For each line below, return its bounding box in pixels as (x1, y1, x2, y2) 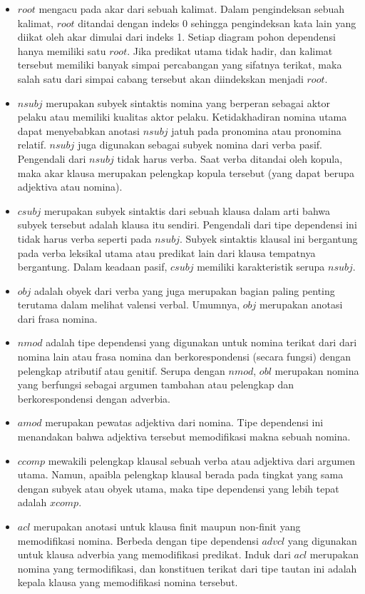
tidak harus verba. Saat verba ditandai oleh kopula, (117, 151, 343, 166)
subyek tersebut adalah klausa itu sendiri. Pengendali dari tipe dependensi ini (17, 217, 357, 232)
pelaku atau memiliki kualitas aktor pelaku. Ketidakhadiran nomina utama (17, 109, 347, 124)
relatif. (17, 137, 46, 152)
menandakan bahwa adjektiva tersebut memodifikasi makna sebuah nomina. (17, 429, 351, 444)
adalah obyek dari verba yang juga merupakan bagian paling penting (34, 283, 335, 298)
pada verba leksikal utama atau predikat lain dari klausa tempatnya (17, 245, 316, 260)
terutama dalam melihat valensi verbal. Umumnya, (17, 297, 240, 312)
